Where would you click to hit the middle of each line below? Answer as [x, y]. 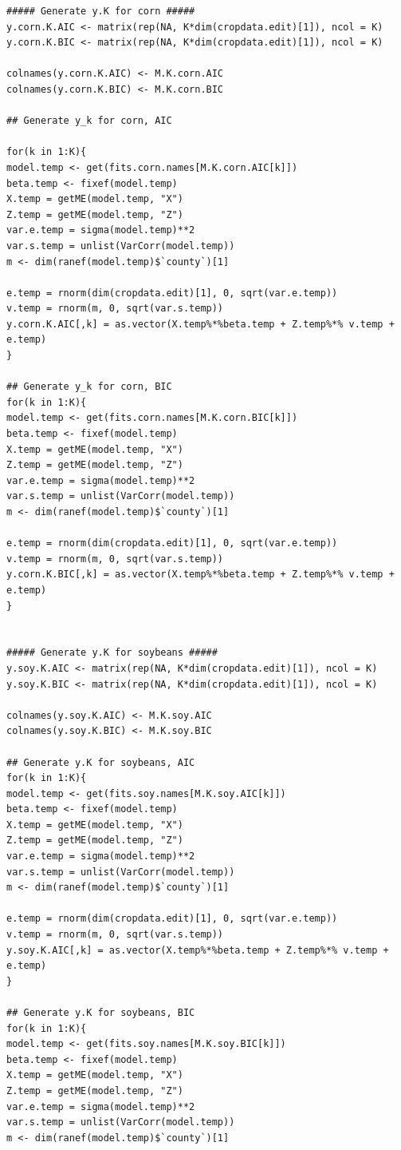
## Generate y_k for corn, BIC [89, 387]
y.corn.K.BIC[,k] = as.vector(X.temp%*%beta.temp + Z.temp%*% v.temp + [200, 575]
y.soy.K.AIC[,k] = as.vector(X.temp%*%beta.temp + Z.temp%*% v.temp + [198, 950]
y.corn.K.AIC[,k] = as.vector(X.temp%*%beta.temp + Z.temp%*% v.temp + [200, 324]
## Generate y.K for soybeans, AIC [101, 762]
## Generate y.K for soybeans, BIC [101, 1013]
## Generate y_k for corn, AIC [89, 121]
